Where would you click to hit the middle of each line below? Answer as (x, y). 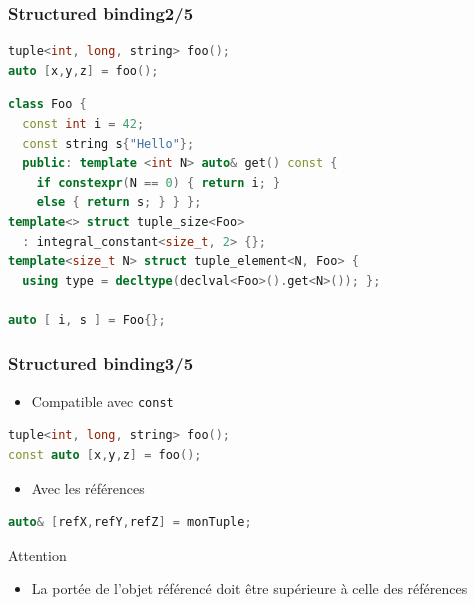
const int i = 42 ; (83, 124)
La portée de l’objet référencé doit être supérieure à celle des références (249, 588)
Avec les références (88, 487)
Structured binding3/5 (101, 363)
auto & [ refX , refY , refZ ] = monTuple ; (130, 522)
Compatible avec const (102, 400)
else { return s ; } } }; (119, 202)
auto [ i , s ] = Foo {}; (87, 319)
